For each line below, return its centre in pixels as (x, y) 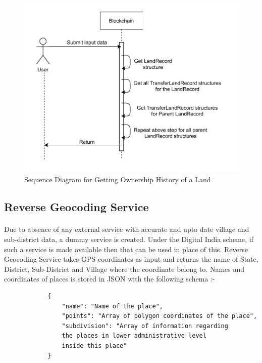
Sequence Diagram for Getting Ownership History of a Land (118, 179)
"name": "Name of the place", (112, 306)
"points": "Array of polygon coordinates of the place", (160, 316)
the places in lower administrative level (134, 336)
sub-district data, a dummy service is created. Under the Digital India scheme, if (129, 239)
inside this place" (94, 346)
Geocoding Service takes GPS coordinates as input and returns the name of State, (131, 259)
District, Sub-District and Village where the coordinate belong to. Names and (124, 269)
